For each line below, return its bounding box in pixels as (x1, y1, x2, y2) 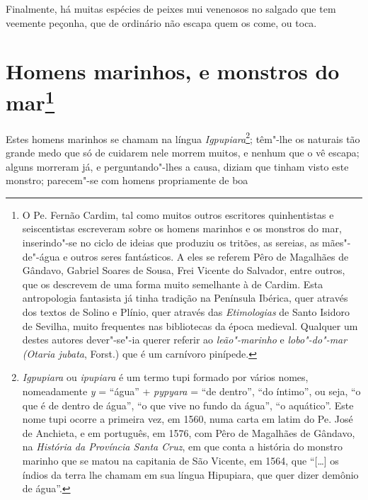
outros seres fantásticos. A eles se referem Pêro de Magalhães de (71, 249, 349, 263)
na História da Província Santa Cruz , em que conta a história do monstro (22, 439, 343, 454)
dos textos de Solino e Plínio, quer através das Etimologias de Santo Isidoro (22, 305, 350, 319)
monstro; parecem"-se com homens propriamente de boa (6, 173, 248, 188)
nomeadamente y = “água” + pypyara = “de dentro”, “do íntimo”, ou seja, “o (22, 383, 361, 398)
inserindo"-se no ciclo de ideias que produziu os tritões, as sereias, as (22, 235, 319, 250)
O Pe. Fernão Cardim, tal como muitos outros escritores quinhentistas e (22, 207, 334, 222)
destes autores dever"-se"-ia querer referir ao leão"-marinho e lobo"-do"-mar (22, 332, 347, 347)
